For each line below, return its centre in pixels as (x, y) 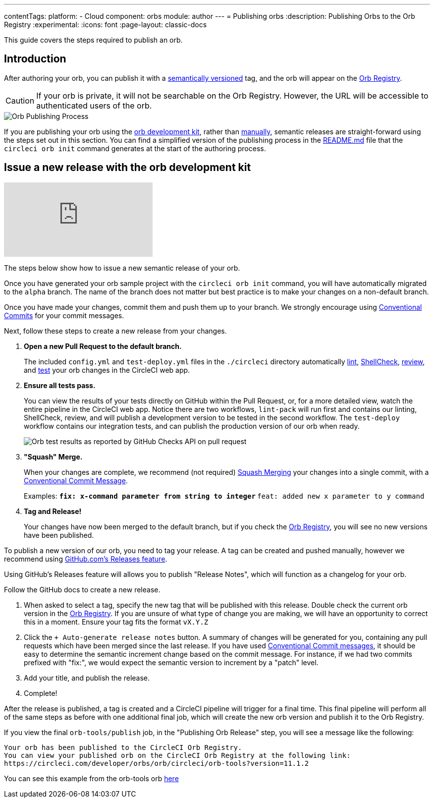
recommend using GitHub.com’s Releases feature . (86, 559)
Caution (20, 100)
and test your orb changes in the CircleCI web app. (107, 370)
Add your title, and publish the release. (87, 678)
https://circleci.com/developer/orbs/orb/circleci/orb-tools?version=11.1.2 (157, 763)
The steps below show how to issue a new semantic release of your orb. (122, 268)
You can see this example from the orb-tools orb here (91, 778)
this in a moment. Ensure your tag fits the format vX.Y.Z (116, 622)
